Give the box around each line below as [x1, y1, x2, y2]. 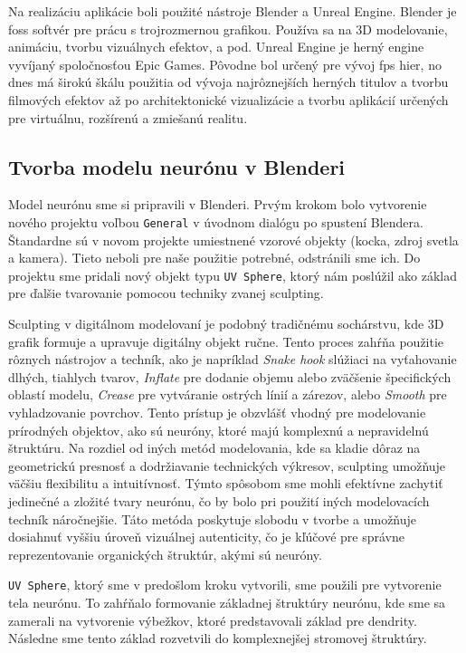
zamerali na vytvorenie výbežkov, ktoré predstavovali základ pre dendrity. [8, 610, 417, 629]
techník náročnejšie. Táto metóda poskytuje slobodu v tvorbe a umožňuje [8, 509, 417, 528]
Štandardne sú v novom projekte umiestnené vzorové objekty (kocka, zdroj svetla [8, 230, 459, 249]
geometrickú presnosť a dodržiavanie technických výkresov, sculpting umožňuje [8, 456, 446, 475]
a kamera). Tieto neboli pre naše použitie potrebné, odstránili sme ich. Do [8, 248, 421, 267]
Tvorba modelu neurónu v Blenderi [8, 152, 346, 180]
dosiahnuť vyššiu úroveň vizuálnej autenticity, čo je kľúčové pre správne [8, 527, 404, 546]
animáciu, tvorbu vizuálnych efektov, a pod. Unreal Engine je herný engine [8, 37, 424, 56]
